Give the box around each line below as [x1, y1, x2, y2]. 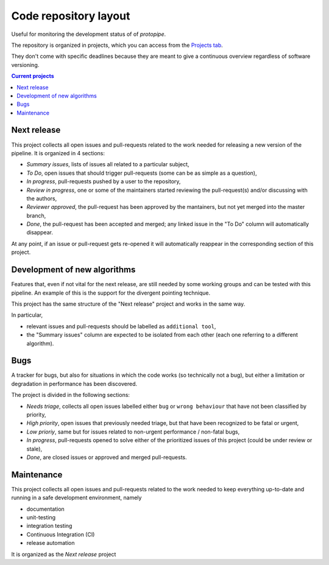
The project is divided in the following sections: [11, 391, 130, 399]
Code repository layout [11, 9, 130, 23]
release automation [26, 539, 75, 547]
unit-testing [26, 514, 56, 521]
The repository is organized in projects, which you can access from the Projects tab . [11, 41, 223, 49]
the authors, [26, 195, 57, 202]
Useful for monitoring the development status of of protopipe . [11, 30, 166, 38]
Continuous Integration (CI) [26, 530, 95, 538]
